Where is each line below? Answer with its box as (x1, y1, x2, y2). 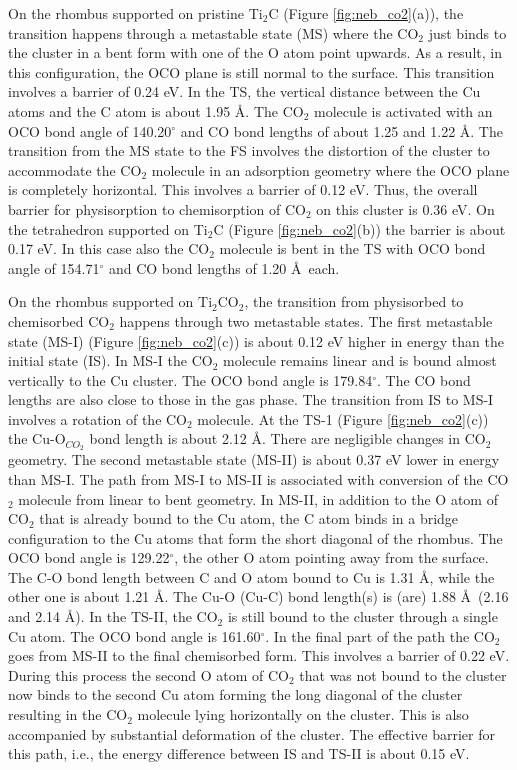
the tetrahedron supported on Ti (8, 218, 208, 239)
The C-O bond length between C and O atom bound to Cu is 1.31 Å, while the (8, 566, 495, 587)
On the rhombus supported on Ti (8, 291, 213, 312)
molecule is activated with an (314, 100, 493, 121)
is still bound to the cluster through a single (227, 606, 498, 627)
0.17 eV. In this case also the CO (8, 238, 210, 259)
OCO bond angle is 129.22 (8, 547, 170, 568)
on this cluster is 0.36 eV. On (316, 198, 495, 219)
